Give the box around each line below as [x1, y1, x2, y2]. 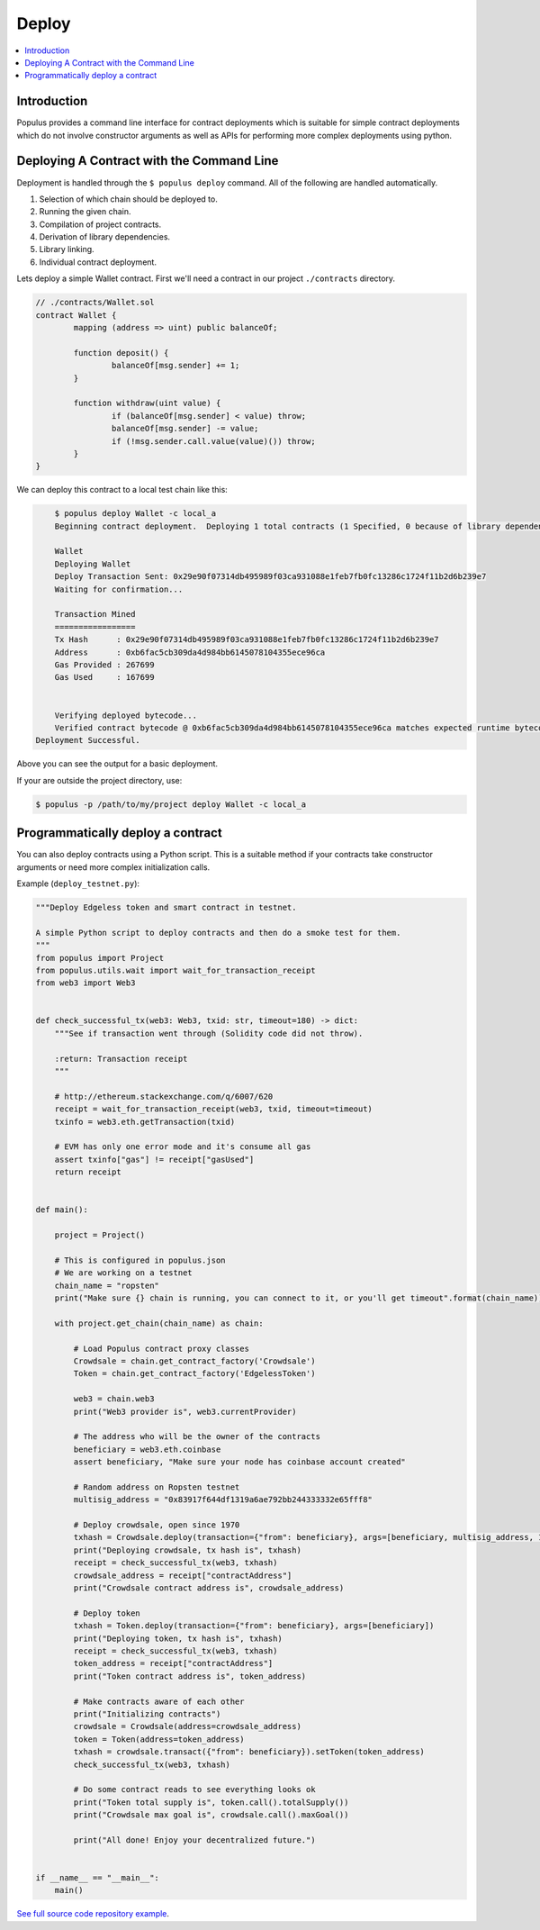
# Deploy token [73, 1608, 141, 1618]
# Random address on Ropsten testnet [73, 1481, 240, 1492]
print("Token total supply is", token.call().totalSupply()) [73, 1797, 349, 1808]
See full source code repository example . [16, 1908, 170, 1919]
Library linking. [39, 244, 94, 255]
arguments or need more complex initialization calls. [16, 861, 211, 873]
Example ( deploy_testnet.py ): [16, 878, 139, 889]
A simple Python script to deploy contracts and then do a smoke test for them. [35, 928, 401, 938]
